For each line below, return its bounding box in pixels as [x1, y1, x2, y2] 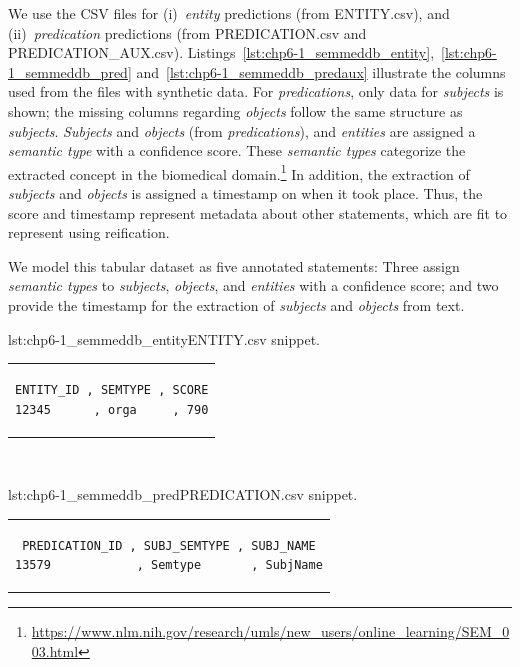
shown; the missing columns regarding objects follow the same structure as [8, 100, 463, 121]
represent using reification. [8, 222, 170, 243]
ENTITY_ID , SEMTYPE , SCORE [15, 382, 209, 397]
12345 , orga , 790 [15, 402, 209, 417]
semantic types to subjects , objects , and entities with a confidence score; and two [8, 275, 499, 296]
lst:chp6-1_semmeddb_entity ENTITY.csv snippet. [8, 328, 321, 349]
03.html [31, 640, 79, 661]
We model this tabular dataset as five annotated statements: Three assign [8, 255, 460, 276]
